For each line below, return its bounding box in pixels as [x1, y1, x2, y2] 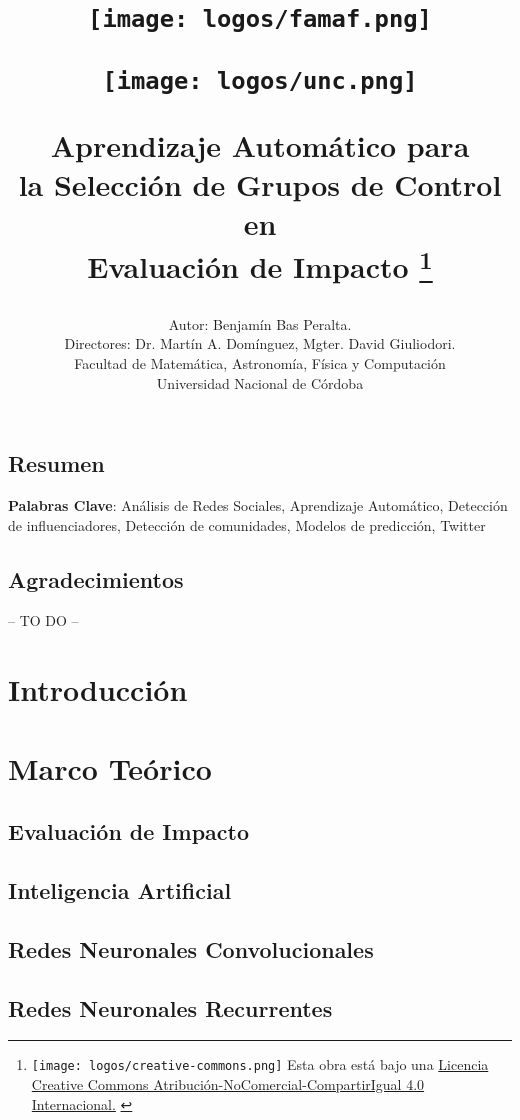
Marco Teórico [8, 747, 212, 788]
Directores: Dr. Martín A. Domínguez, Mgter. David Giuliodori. [64, 333, 456, 354]
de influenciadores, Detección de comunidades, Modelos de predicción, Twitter [8, 514, 486, 535]
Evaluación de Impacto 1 [87, 242, 433, 287]
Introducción [8, 669, 188, 710]
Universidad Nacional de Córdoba [156, 372, 364, 393]
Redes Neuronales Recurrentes [8, 992, 333, 1023]
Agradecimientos [8, 563, 184, 594]
